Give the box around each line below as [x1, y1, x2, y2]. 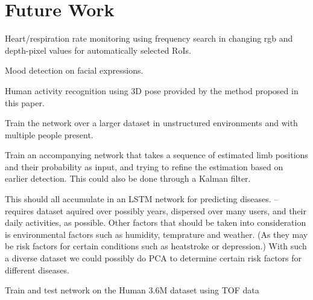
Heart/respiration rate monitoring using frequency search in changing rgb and [5, 32, 293, 45]
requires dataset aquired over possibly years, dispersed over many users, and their [5, 204, 306, 217]
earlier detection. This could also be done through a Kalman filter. [5, 172, 251, 185]
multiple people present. [5, 128, 93, 141]
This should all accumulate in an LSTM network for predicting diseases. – [5, 193, 279, 205]
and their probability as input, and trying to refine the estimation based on [5, 160, 283, 173]
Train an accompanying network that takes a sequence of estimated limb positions [5, 148, 308, 161]
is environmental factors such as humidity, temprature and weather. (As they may [5, 228, 308, 240]
